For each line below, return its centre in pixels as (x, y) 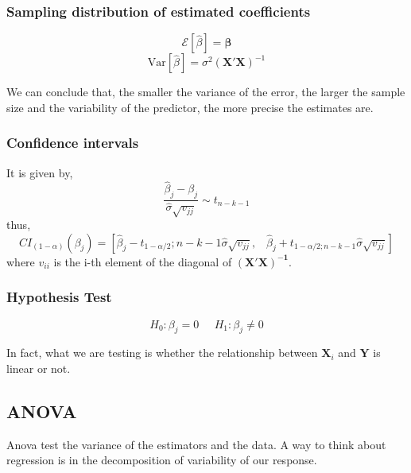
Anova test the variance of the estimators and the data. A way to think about (196, 444)
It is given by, (40, 172)
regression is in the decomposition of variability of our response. (162, 460)
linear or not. (39, 368)
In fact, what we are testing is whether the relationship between (162, 353)
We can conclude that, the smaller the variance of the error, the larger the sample (206, 92)
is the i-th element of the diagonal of (143, 261)
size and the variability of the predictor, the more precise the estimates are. (190, 107)
